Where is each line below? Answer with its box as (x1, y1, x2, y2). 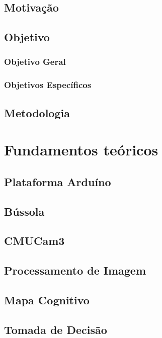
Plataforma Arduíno (4, 174, 111, 189)
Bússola (4, 203, 45, 219)
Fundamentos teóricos (4, 139, 158, 160)
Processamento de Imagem (4, 263, 146, 278)
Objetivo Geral (4, 55, 66, 68)
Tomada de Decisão (4, 321, 107, 337)
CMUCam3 (4, 233, 65, 248)
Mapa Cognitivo (4, 292, 90, 307)
